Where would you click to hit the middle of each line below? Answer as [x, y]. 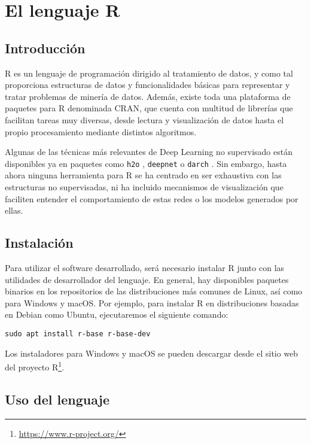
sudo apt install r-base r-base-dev [78, 334]
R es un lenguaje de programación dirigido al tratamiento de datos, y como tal [149, 73]
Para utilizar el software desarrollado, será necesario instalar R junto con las [145, 267]
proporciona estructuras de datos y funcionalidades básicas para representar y [147, 85]
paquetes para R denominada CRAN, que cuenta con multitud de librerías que [149, 108]
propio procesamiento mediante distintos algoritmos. [101, 131]
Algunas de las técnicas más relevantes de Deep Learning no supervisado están [149, 152]
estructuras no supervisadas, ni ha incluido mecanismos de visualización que [144, 186]
